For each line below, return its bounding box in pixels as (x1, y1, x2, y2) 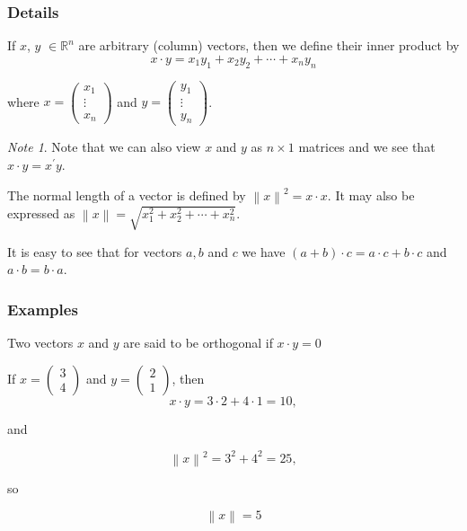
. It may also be (327, 185, 415, 204)
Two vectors (7, 333, 74, 352)
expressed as (7, 203, 75, 222)
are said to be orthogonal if (123, 333, 273, 352)
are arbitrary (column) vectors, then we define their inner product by (78, 36, 460, 55)
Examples (7, 297, 78, 320)
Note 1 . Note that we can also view (7, 137, 201, 156)
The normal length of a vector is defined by (7, 185, 246, 204)
